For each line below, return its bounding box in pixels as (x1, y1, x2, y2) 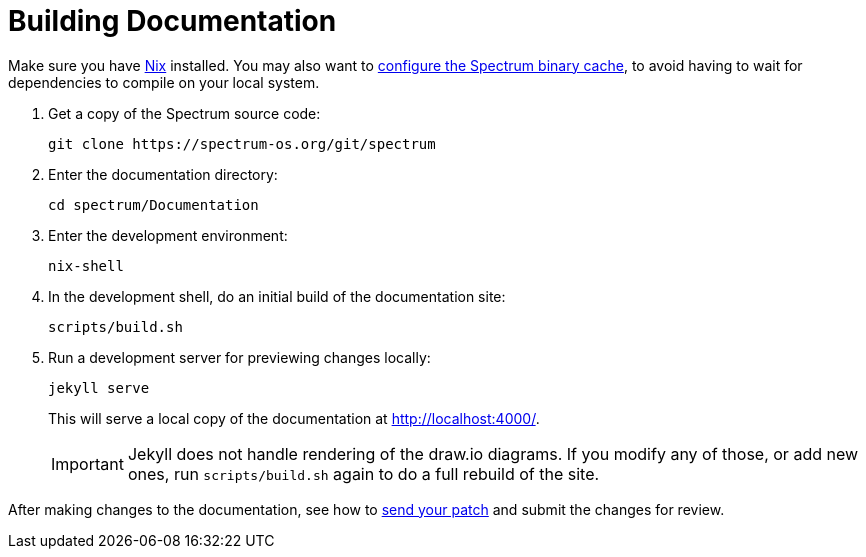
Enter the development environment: (48, 226, 288, 244)
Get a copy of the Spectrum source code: (48, 104, 321, 122)
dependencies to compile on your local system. (8, 73, 320, 91)
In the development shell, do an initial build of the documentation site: (48, 287, 506, 305)
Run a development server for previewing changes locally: (48, 348, 431, 366)
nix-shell (48, 257, 124, 274)
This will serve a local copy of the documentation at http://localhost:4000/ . (48, 409, 540, 427)
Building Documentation (8, 4, 337, 38)
